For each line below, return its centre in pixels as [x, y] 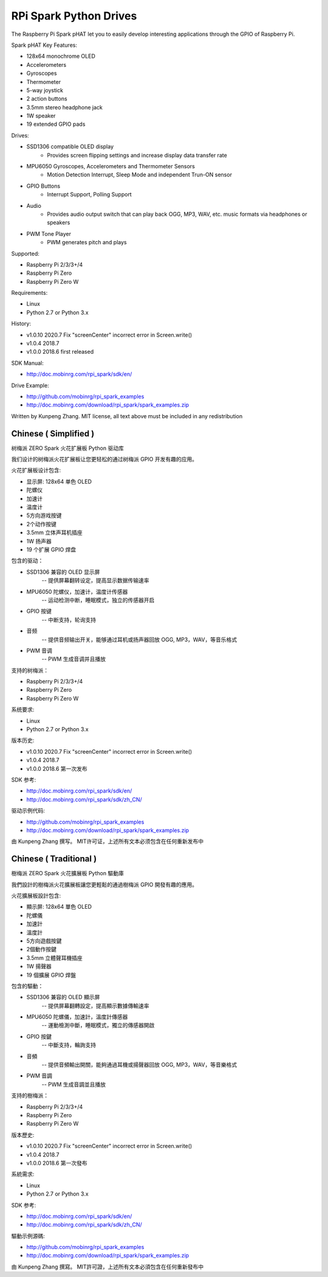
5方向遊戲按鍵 [44, 941]
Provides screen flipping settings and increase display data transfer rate [137, 155]
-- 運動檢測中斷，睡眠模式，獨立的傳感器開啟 [98, 1025]
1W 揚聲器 [39, 966]
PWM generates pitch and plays [87, 243]
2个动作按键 [42, 524]
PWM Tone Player [49, 233]
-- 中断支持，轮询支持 [69, 619]
